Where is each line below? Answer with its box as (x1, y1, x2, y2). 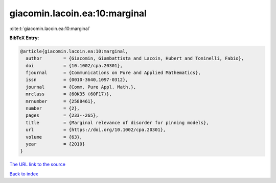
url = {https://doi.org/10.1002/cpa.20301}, (26, 127, 166, 133)
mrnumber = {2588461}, (26, 98, 96, 104)
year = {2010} (26, 141, 85, 147)
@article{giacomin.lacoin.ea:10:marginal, (20, 48, 128, 54)
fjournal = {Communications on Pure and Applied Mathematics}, (26, 70, 201, 76)
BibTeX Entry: (9, 35, 39, 41)
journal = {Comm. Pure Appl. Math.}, (26, 84, 136, 90)
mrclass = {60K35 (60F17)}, (26, 91, 112, 97)
